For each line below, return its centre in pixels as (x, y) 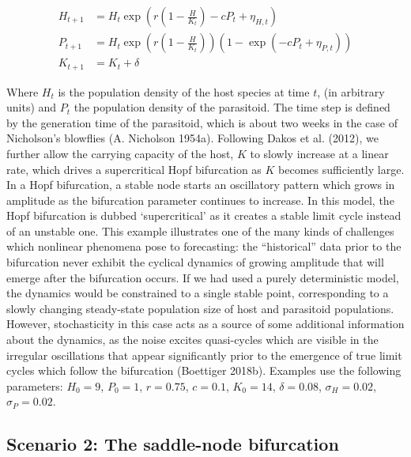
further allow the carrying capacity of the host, (120, 153)
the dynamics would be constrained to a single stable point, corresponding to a (198, 293)
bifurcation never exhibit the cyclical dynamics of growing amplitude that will (195, 262)
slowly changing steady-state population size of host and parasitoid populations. (200, 308)
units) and (32, 107)
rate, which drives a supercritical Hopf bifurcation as (134, 169)
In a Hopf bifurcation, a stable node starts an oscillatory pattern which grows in (201, 185)
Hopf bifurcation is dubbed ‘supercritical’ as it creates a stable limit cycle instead (204, 215)
